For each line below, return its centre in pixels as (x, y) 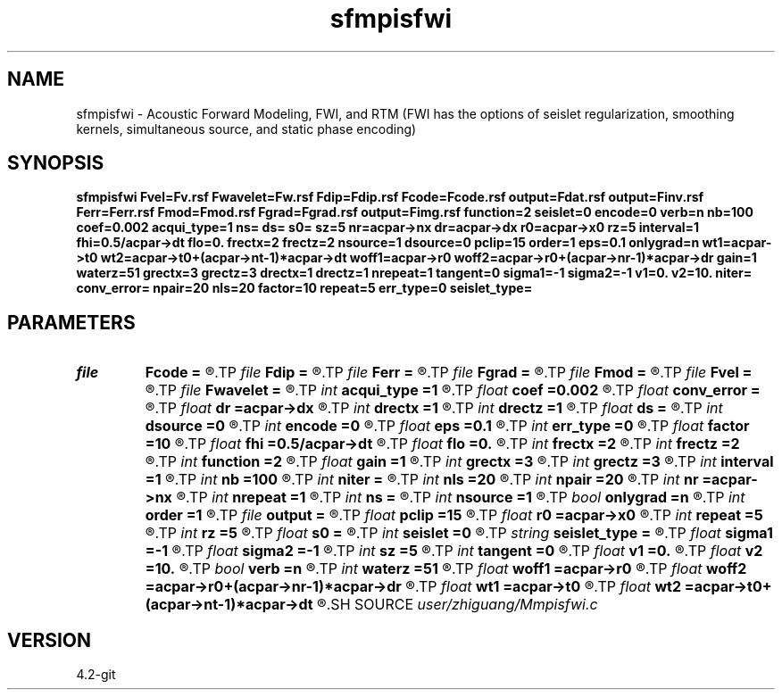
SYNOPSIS (56, 163)
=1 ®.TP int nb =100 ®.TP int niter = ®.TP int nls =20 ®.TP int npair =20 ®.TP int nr (422, 480)
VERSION (50, 640)
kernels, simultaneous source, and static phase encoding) (246, 129)
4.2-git (96, 675)
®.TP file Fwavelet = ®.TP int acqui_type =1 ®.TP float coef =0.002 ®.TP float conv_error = (453, 390)
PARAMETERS (71, 322)
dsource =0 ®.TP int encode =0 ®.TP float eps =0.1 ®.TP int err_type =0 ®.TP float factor (447, 426)
